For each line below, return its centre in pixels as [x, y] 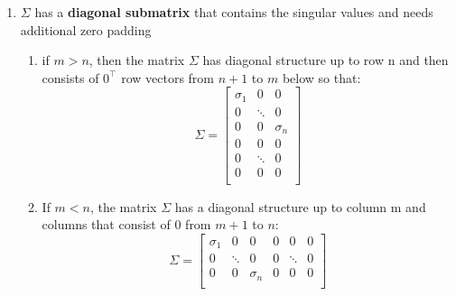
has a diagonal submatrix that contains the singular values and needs [234, 12]
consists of [70, 77]
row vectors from [168, 77]
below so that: [321, 77]
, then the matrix [137, 60]
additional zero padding [86, 29]
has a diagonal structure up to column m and [300, 206]
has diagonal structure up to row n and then [326, 60]
